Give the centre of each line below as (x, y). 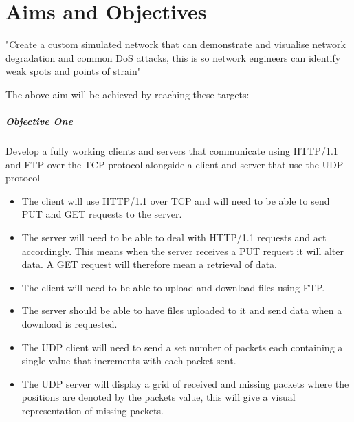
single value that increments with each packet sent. (129, 360)
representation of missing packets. (92, 410)
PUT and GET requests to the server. (102, 214)
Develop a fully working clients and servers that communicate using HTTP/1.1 (172, 151)
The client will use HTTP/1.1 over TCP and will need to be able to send (176, 200)
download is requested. (69, 324)
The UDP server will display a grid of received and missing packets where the (185, 383)
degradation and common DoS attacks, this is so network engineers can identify (173, 57)
